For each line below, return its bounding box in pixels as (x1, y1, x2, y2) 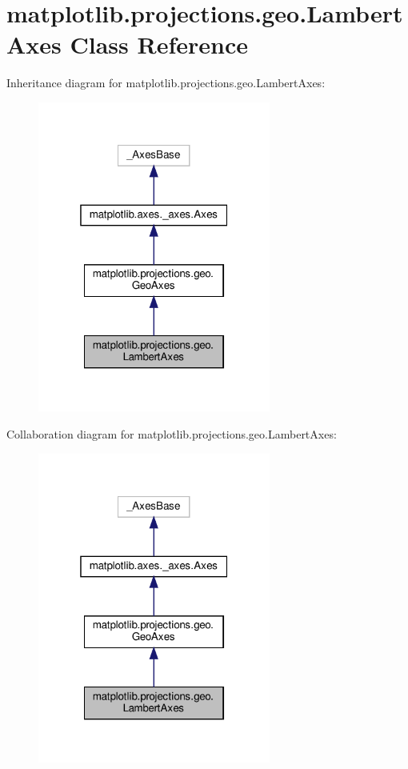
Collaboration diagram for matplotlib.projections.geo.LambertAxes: (6, 425, 337, 442)
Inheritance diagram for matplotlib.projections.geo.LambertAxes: (6, 74, 326, 91)
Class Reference (70, 28, 249, 61)
